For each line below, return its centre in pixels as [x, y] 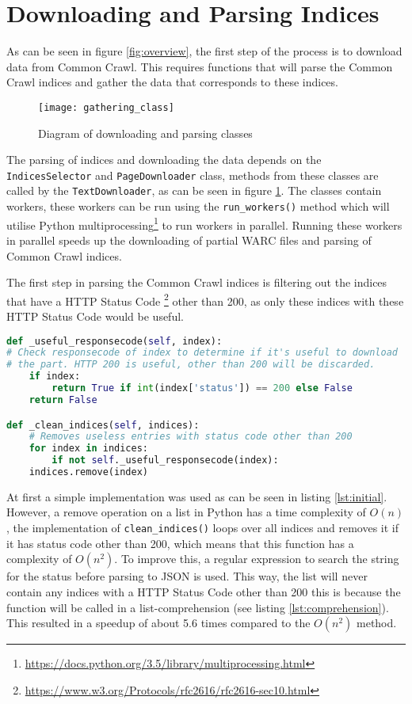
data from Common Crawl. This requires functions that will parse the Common [200, 66]
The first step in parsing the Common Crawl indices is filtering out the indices [197, 282]
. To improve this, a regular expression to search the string [257, 559]
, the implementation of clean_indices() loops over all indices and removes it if [203, 528]
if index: [55, 377]
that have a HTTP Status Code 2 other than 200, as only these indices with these [205, 299]
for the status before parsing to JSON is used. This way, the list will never [187, 576]
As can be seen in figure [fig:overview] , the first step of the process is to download [204, 51]
